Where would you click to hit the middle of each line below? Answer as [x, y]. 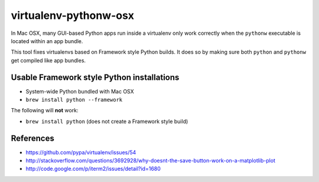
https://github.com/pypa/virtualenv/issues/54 [81, 152]
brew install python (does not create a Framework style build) [107, 121]
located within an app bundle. [47, 41]
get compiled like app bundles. [48, 60]
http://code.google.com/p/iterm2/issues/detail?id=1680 [93, 169]
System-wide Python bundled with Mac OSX [80, 91]
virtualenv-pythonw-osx [73, 15]
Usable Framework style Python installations [95, 77]
